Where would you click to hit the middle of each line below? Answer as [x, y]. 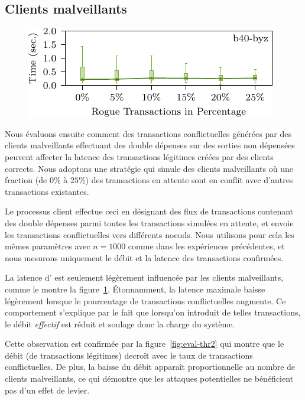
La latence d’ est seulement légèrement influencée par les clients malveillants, [144, 277]
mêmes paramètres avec [48, 246]
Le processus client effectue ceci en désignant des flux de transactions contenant [149, 211]
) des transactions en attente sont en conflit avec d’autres [189, 180]
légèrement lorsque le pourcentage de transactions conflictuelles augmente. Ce [145, 300]
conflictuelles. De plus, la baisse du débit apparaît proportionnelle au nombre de [150, 367]
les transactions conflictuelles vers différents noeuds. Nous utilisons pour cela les [150, 234]
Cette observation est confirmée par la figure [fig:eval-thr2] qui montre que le [145, 344]
